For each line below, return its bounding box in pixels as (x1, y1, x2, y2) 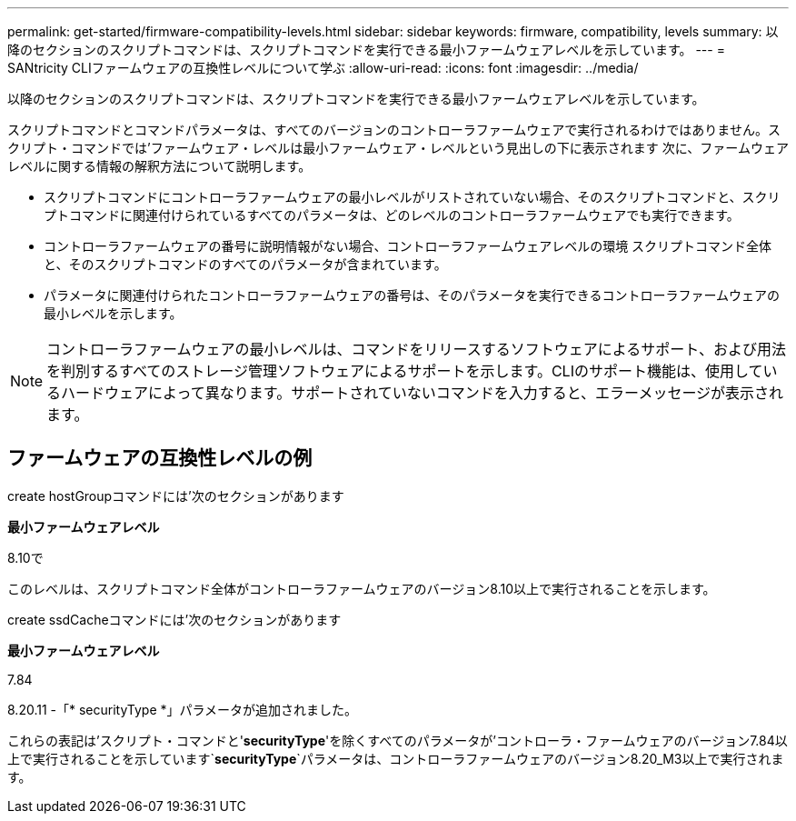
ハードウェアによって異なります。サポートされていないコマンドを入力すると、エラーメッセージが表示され (61, 384, 784, 402)
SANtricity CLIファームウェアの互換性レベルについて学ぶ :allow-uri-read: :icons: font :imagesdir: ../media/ (7, 60, 639, 75)
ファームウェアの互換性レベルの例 (7, 446, 313, 470)
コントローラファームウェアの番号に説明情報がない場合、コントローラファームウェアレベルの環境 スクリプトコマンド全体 (44, 238, 772, 254)
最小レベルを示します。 (44, 305, 183, 321)
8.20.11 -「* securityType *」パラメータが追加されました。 (7, 701, 358, 717)
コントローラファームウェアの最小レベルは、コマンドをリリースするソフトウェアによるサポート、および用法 (46, 340, 786, 358)
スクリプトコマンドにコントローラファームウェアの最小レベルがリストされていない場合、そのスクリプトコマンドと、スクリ (44, 189, 781, 205)
